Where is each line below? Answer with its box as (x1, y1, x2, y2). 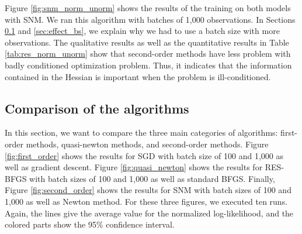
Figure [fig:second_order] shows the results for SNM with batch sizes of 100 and (5, 184, 291, 196)
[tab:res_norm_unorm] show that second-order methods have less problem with (5, 47, 291, 60)
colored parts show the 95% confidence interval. (5, 218, 175, 230)
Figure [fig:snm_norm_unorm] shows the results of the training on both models (5, 2, 291, 13)
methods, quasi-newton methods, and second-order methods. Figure (26, 137, 269, 150)
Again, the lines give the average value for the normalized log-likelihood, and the (5, 207, 294, 219)
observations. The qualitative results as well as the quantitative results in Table (5, 36, 289, 48)
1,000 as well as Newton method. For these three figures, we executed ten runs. (5, 195, 288, 207)
